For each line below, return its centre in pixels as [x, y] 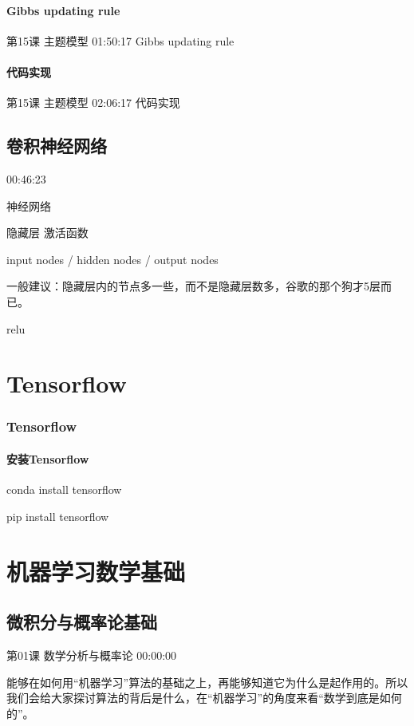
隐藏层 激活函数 [47, 233]
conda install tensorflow [64, 489]
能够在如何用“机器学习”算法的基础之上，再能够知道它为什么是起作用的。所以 [207, 682]
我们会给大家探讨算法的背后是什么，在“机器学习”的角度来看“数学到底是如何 [204, 698]
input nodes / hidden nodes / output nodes [112, 259]
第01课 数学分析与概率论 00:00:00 [92, 655]
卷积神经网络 [57, 146]
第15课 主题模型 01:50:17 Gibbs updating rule [120, 40]
